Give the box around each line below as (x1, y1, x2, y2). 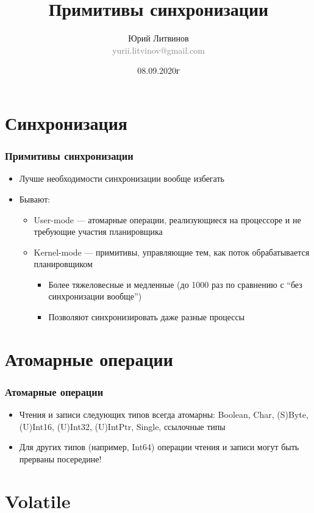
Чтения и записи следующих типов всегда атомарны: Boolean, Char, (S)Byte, (19, 408, 309, 421)
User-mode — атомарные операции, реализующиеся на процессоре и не (34, 213, 301, 226)
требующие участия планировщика (34, 225, 163, 238)
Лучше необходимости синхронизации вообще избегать (19, 172, 224, 185)
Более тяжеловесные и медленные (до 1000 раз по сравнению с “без (48, 278, 302, 290)
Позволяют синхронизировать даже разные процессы (48, 310, 245, 323)
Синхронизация (5, 110, 127, 135)
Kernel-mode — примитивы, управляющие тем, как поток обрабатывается (34, 245, 310, 258)
